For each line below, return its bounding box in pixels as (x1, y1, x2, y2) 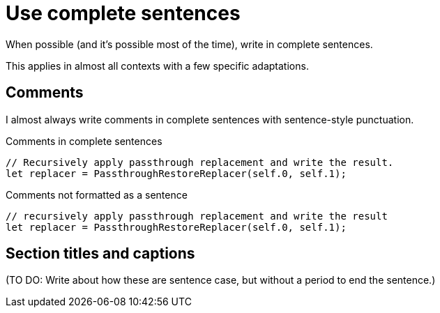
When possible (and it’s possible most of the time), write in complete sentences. (6, 38, 373, 50)
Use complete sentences (6, 1, 241, 25)
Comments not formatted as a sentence (6, 188, 188, 201)
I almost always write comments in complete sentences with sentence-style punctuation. (6, 113, 414, 125)
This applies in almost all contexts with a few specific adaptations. (6, 59, 309, 72)
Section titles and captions (6, 245, 195, 263)
